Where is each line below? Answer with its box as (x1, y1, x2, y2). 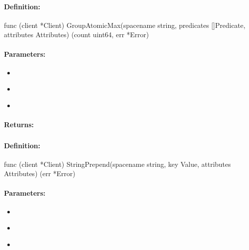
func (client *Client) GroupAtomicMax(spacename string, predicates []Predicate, (4, 20, 246, 30)
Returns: (4, 119, 34, 130)
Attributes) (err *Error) (4, 168, 75, 179)
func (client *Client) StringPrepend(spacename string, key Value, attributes (4, 159, 231, 169)
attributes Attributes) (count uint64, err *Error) (4, 29, 149, 40)
